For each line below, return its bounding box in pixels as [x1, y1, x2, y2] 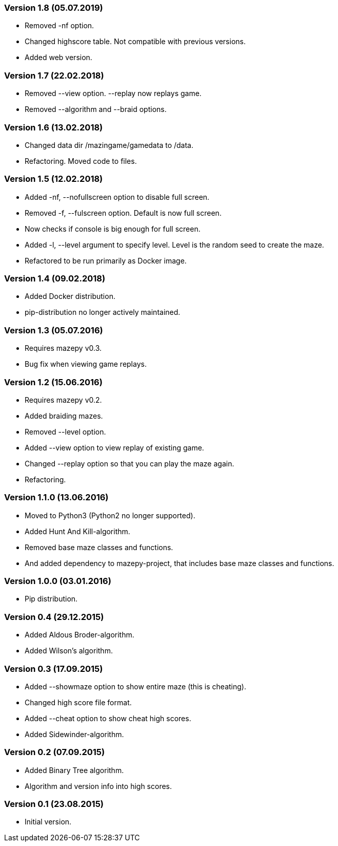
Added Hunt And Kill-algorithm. [25, 527, 130, 536]
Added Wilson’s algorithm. [25, 646, 113, 655]
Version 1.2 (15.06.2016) [4, 377, 103, 387]
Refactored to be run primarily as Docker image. [25, 256, 187, 265]
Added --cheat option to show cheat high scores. [25, 713, 191, 723]
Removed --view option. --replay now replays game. [25, 89, 202, 98]
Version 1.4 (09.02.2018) [4, 273, 106, 284]
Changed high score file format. [25, 698, 132, 707]
